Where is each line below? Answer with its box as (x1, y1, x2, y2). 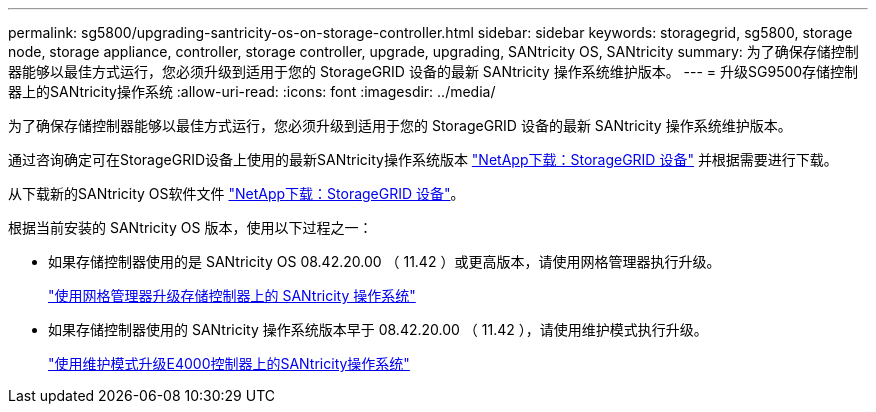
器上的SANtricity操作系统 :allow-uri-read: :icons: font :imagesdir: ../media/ (8, 83, 496, 100)
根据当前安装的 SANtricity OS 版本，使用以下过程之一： (8, 219, 373, 236)
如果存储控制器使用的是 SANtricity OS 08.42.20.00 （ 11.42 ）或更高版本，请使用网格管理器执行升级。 (48, 253, 721, 270)
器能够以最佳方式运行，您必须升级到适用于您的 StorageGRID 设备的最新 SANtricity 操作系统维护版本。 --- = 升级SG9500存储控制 (8, 63, 859, 80)
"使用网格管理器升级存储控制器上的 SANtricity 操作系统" (48, 287, 416, 304)
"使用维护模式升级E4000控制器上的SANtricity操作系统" (48, 355, 410, 372)
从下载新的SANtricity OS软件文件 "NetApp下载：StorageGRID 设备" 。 (8, 185, 465, 202)
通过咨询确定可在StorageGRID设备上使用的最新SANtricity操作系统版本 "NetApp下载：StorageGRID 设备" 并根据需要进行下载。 (8, 151, 838, 168)
